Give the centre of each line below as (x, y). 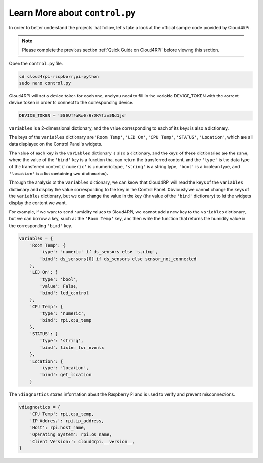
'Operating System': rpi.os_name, (71, 434)
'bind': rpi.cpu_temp (66, 320)
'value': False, (59, 286)
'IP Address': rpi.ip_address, (67, 421)
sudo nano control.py (45, 83)
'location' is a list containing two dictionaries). (58, 174)
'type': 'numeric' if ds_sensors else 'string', (99, 252)
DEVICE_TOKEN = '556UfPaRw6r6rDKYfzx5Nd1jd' (73, 116)
